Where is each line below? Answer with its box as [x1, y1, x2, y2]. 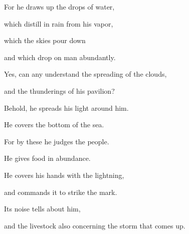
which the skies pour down [4, 35, 86, 46]
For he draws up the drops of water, [4, 2, 115, 12]
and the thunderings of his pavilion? [4, 85, 115, 96]
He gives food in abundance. [4, 153, 91, 163]
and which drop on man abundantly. [4, 52, 116, 62]
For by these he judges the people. [4, 136, 109, 146]
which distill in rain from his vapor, [4, 18, 113, 29]
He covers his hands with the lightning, [4, 169, 124, 180]
